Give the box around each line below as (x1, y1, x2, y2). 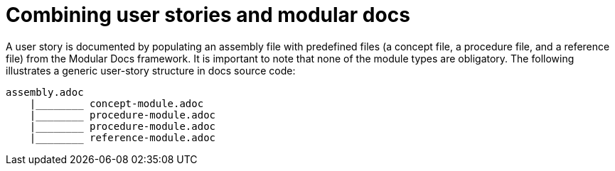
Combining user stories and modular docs (6, 3, 410, 27)
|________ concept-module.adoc (29, 97, 204, 109)
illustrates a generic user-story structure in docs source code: (6, 64, 296, 77)
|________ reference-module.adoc (29, 131, 216, 143)
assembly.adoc (6, 86, 84, 98)
